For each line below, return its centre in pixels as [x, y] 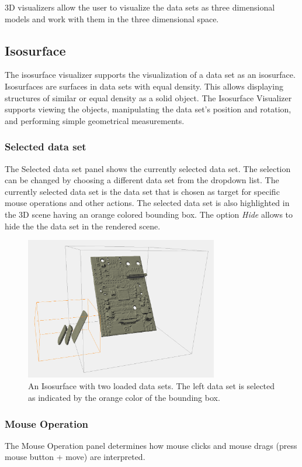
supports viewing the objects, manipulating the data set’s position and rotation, [148, 109]
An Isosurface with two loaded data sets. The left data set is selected [152, 386]
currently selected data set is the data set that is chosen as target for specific [142, 191]
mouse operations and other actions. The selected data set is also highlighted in [147, 203]
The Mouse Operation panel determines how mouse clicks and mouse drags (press [151, 445]
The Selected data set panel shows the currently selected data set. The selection [148, 168]
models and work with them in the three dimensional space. [112, 18]
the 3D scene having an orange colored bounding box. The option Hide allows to [149, 214]
